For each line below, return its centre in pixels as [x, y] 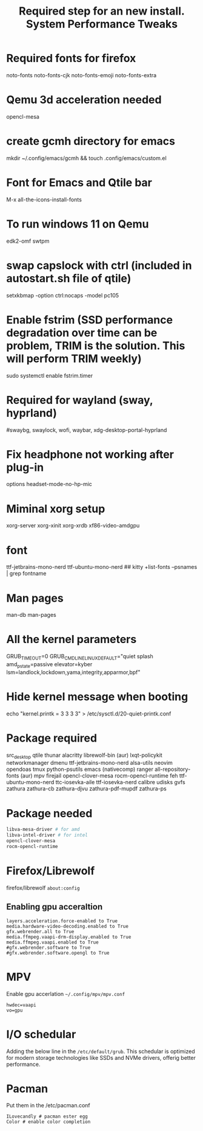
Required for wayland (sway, [80, 400]
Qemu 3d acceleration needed [84, 100]
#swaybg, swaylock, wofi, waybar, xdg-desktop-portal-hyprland [87, 430]
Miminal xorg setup [56, 509]
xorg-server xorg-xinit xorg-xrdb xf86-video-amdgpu [73, 526]
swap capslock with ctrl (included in [99, 265]
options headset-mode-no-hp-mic [49, 484]
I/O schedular [41, 1034]
